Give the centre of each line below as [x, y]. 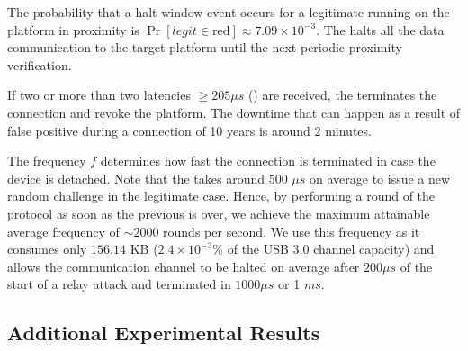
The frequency [47, 161]
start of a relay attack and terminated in [119, 284]
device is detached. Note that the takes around [136, 178]
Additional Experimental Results [164, 333]
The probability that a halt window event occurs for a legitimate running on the [229, 12]
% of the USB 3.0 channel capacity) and [324, 249]
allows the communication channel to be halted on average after [184, 266]
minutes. [348, 130]
